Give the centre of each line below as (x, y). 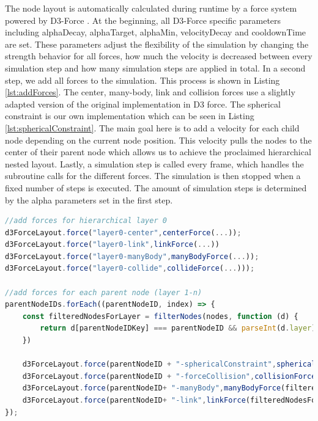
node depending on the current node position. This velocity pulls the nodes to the (158, 140)
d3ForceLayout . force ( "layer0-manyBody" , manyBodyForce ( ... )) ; (132, 256)
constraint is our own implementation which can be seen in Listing (130, 116)
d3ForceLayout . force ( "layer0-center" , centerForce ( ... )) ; (123, 232)
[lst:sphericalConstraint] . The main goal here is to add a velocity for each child (152, 127)
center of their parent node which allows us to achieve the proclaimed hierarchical (158, 152)
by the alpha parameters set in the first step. (89, 200)
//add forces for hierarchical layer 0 (86, 221)
